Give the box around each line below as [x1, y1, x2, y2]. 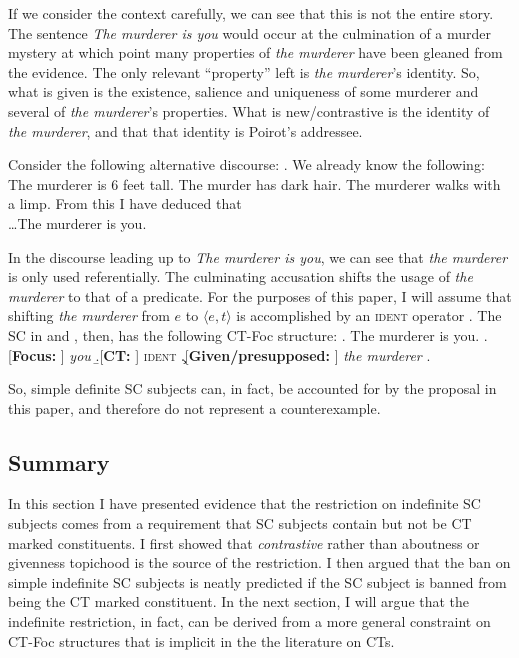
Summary [8, 446, 110, 477]
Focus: [11, 344, 57, 365]
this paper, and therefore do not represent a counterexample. [8, 397, 381, 418]
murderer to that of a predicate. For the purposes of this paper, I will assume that [8, 285, 512, 306]
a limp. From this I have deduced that [8, 193, 242, 214]
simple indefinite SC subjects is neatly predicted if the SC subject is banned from [8, 571, 507, 592]
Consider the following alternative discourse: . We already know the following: [8, 154, 485, 175]
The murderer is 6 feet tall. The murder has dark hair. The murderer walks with [8, 173, 501, 194]
